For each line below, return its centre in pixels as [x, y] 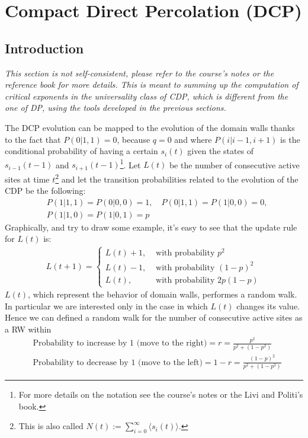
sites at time [27, 179]
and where [193, 139]
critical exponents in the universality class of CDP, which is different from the [147, 96]
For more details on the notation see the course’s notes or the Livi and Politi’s [161, 394]
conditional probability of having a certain [81, 151]
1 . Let [130, 164]
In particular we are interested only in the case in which [106, 306]
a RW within [28, 329]
